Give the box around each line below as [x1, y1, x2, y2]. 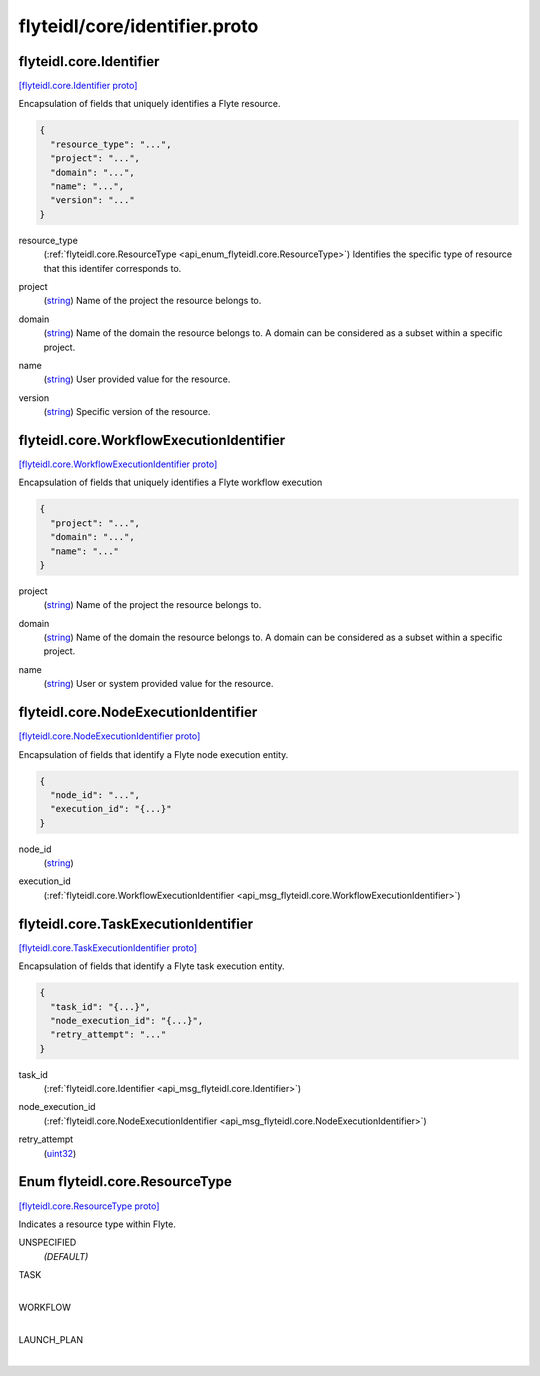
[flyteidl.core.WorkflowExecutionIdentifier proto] [18, 458, 218, 470]
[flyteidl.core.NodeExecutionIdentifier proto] [18, 730, 201, 742]
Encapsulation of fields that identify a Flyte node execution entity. [18, 748, 289, 760]
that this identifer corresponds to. [43, 262, 182, 274]
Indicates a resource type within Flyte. [18, 1218, 177, 1230]
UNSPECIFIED [18, 1236, 77, 1249]
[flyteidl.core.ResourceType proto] [18, 1200, 160, 1212]
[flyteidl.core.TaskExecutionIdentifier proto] [18, 941, 198, 954]
